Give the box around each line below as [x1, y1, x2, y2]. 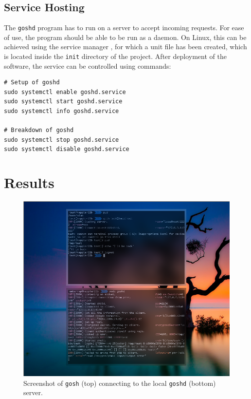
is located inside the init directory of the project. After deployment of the [4, 51, 227, 61]
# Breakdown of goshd [4, 127, 74, 134]
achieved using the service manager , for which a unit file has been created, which [4, 41, 247, 52]
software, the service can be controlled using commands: [4, 60, 171, 71]
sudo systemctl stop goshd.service [4, 136, 119, 143]
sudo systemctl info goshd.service [4, 108, 119, 115]
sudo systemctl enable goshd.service [4, 88, 126, 95]
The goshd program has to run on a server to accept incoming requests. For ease [4, 22, 244, 33]
